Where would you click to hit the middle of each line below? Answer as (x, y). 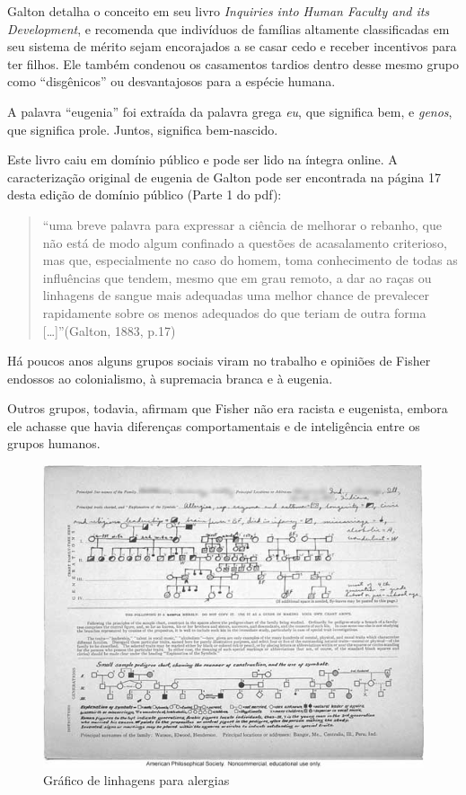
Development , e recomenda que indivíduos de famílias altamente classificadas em (229, 28)
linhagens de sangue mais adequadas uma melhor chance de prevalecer (236, 295)
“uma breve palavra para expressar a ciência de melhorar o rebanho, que (242, 224)
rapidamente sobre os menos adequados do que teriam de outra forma (234, 312)
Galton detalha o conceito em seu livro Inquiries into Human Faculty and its (219, 11)
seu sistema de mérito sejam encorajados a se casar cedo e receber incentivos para (232, 46)
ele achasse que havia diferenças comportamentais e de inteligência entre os (214, 425)
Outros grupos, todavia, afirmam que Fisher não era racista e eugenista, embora (228, 408)
